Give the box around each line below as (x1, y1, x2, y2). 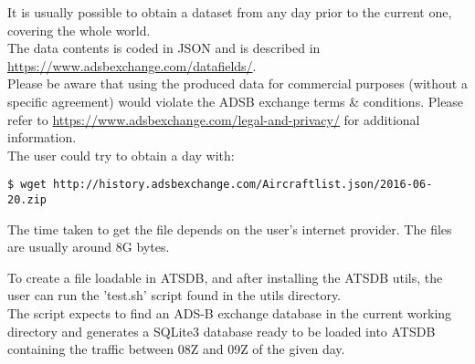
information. (7, 128, 77, 147)
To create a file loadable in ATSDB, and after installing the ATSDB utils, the (7, 267, 443, 286)
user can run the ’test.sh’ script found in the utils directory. (7, 286, 342, 305)
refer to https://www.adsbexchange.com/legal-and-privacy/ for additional (7, 109, 420, 129)
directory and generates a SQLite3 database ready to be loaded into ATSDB (7, 321, 436, 340)
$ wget (7, 178, 47, 192)
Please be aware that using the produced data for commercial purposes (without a (7, 74, 468, 93)
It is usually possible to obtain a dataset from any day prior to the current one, (7, 3, 452, 21)
